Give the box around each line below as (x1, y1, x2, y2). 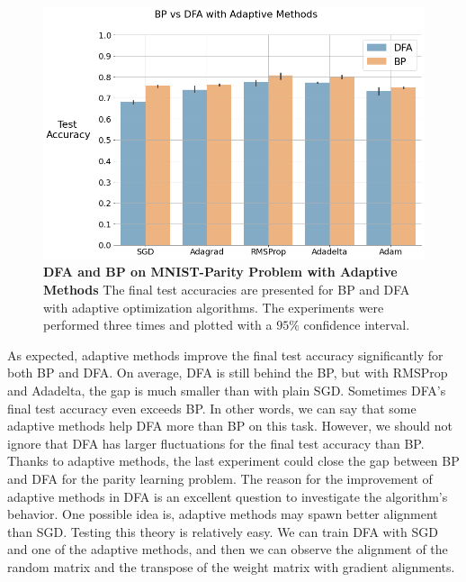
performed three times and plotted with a (43, 315, 273, 334)
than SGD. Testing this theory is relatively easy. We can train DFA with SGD (7, 522, 438, 541)
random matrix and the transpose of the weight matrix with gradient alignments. (7, 557, 455, 576)
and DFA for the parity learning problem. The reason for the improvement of (7, 468, 433, 487)
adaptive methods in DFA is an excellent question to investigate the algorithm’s (7, 487, 448, 505)
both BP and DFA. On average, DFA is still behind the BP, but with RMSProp (7, 363, 448, 382)
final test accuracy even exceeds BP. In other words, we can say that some (7, 398, 417, 417)
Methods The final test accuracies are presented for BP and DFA (43, 280, 410, 299)
